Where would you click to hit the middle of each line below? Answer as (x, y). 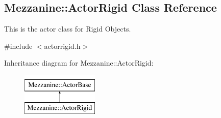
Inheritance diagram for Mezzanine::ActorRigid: (79, 63)
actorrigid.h (62, 46)
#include (18, 46)
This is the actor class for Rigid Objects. (68, 29)
